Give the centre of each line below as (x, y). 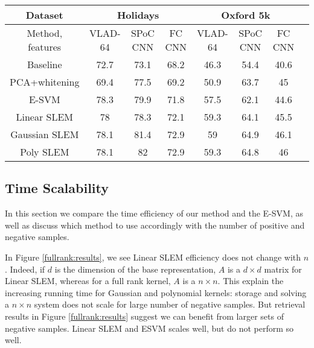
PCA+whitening (45, 82)
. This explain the (251, 281)
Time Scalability (57, 188)
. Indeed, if (25, 269)
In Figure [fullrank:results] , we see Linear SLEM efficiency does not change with (153, 257)
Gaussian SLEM (45, 134)
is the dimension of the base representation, (135, 269)
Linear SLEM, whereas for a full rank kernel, (88, 281)
